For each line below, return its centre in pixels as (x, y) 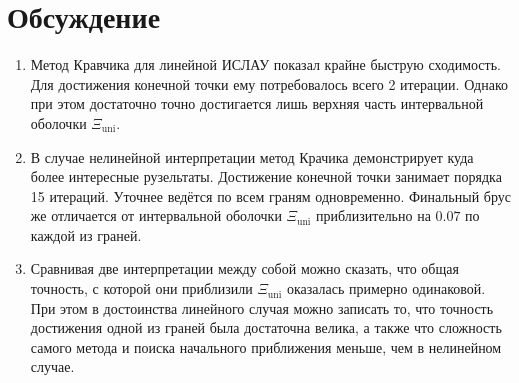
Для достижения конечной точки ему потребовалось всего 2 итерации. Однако (269, 83)
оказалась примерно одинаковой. (386, 288)
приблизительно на (373, 215)
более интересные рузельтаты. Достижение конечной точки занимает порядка (266, 176)
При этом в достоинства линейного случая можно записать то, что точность (262, 307)
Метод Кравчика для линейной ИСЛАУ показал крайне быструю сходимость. (265, 64)
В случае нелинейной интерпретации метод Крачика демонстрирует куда (252, 156)
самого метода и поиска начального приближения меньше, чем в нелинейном (266, 346)
